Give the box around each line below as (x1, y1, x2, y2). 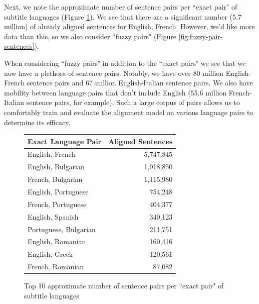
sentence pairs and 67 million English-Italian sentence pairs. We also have (27, 77, 253, 88)
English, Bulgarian (28, 161, 85, 172)
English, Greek (28, 249, 73, 259)
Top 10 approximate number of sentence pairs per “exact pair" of (24, 280, 224, 291)
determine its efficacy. (4, 117, 71, 127)
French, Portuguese (28, 198, 87, 209)
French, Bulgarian (28, 174, 83, 184)
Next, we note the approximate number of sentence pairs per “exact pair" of (4, 2, 237, 12)
